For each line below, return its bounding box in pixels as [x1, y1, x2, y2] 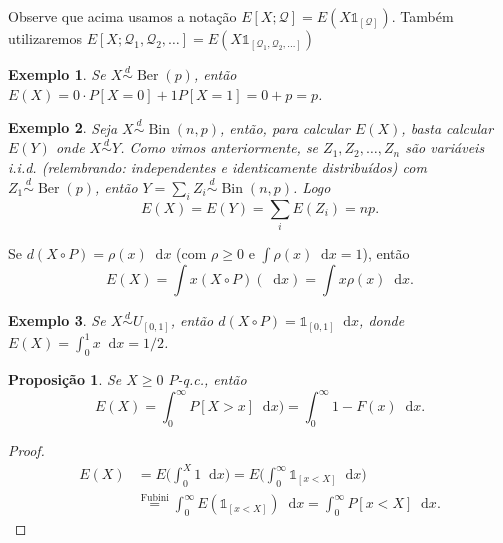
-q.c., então [177, 369, 247, 389]
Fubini [140, 493, 169, 504]
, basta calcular [401, 117, 494, 138]
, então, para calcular [220, 117, 350, 138]
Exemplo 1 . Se [8, 64, 106, 85]
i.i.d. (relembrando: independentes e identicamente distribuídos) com [8, 157, 427, 178]
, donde [359, 310, 405, 331]
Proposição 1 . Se [8, 369, 122, 389]
